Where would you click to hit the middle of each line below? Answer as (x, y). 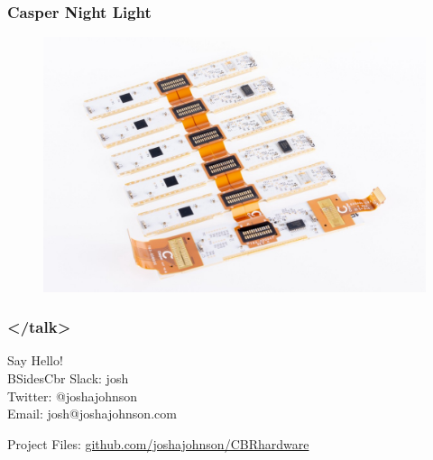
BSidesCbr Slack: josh (68, 378)
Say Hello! (35, 360)
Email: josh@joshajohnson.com (92, 414)
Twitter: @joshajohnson (73, 396)
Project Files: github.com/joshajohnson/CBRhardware (158, 443)
